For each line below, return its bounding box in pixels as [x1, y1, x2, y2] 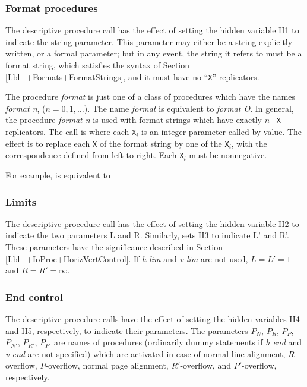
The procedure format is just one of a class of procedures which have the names [5, 90, 296, 103]
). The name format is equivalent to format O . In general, [84, 102, 294, 114]
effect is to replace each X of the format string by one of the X [5, 137, 229, 149]
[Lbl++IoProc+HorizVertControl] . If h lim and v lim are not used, [5, 252, 248, 265]
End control [5, 289, 63, 304]
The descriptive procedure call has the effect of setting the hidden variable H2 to [5, 217, 299, 229]
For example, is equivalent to [5, 169, 110, 181]
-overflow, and [180, 359, 231, 372]
